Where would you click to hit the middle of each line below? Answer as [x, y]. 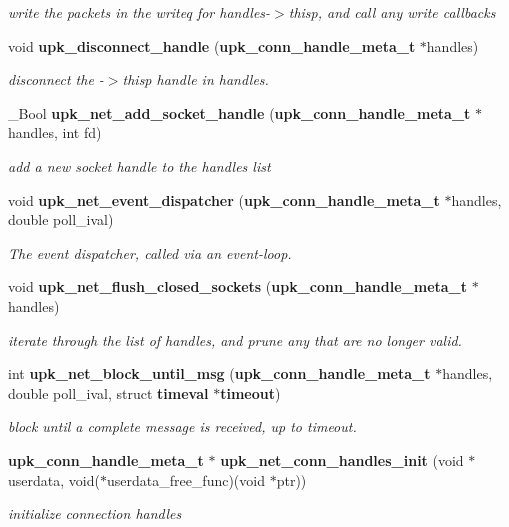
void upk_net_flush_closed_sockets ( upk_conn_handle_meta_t [238, 286]
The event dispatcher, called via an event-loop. [150, 252]
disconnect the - [56, 79]
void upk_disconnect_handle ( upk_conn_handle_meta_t [212, 45]
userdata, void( [54, 479]
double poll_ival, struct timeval [108, 392]
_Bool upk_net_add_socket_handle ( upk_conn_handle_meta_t [239, 112]
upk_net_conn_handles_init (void [342, 459]
